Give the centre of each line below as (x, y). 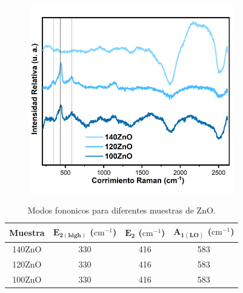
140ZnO (27, 249)
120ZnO (27, 264)
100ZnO (27, 279)
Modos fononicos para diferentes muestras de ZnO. (121, 210)
